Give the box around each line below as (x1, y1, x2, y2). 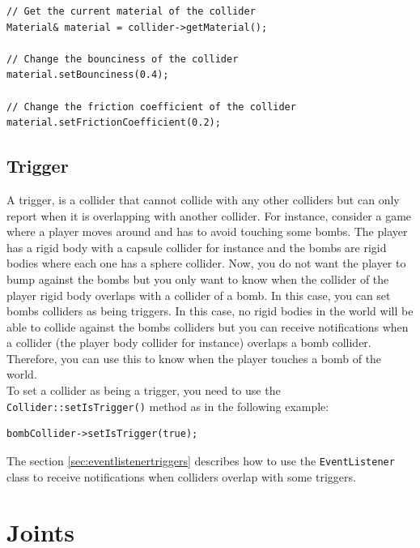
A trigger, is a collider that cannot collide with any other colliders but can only (6, 191, 400, 208)
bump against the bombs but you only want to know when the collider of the (6, 270, 389, 287)
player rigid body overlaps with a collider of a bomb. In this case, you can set (6, 286, 391, 303)
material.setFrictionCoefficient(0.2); (6, 117, 221, 129)
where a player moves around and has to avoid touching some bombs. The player (6, 223, 408, 240)
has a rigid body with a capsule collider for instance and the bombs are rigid (6, 238, 387, 255)
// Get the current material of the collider (6, 6, 256, 17)
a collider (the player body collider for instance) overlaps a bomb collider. (6, 334, 371, 351)
